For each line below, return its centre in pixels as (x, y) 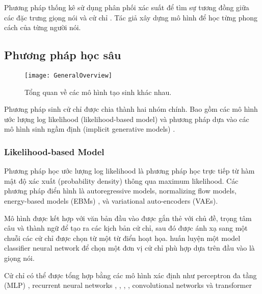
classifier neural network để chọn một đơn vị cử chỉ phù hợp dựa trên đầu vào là (129, 248)
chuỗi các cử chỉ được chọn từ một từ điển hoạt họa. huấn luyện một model (122, 238)
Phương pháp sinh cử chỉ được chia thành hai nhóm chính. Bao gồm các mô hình (131, 109)
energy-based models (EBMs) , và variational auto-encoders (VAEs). (111, 201)
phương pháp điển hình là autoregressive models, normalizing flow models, (120, 191)
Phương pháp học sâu (63, 55)
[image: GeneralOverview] (68, 75)
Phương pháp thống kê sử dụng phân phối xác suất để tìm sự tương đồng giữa (127, 7)
